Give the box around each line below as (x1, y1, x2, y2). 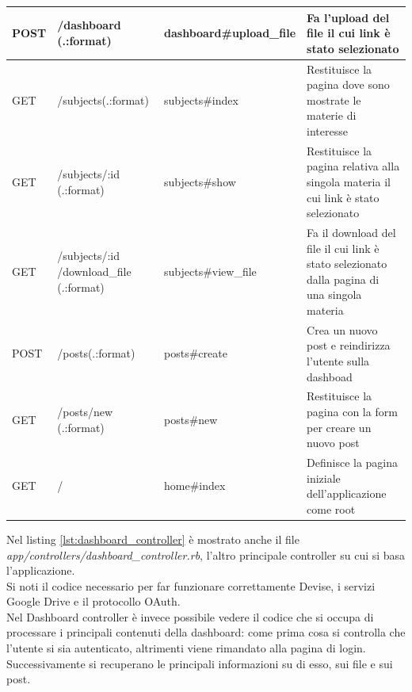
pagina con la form (307, 403, 398, 419)
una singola (307, 286, 362, 303)
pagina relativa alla (307, 158, 400, 174)
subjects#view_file (164, 262, 257, 279)
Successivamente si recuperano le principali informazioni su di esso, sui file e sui (6, 655, 393, 671)
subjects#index (164, 91, 238, 108)
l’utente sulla (307, 352, 370, 369)
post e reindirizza (307, 337, 391, 354)
